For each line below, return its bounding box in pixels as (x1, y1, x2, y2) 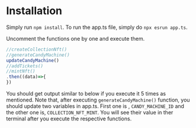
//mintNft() (6, 68, 35, 74)
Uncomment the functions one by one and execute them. (6, 35, 145, 42)
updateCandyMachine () (6, 57, 60, 63)
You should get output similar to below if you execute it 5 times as (6, 90, 166, 97)
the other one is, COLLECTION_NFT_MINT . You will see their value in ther (6, 109, 174, 116)
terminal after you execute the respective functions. (6, 115, 132, 122)
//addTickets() (6, 63, 44, 69)
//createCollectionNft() (6, 46, 67, 52)
